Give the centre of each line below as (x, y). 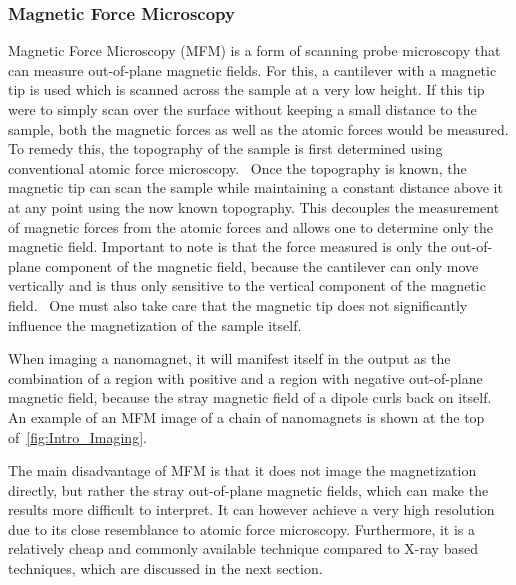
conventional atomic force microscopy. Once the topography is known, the (237, 167)
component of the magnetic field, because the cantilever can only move (262, 265)
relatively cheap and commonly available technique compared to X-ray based (243, 548)
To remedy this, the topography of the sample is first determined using (225, 148)
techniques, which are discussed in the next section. (165, 568)
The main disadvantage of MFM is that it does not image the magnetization (242, 470)
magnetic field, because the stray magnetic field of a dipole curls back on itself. (250, 397)
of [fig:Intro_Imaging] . (77, 436)
